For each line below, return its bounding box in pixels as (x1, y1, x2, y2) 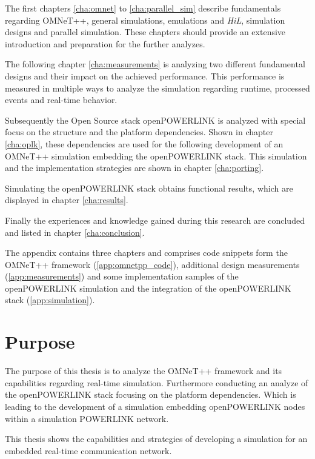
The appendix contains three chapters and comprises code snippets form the (5, 246, 288, 259)
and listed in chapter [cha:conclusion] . (5, 226, 145, 238)
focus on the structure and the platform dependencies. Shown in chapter (5, 126, 273, 138)
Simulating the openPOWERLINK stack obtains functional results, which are (5, 181, 293, 194)
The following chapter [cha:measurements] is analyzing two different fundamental (5, 58, 305, 70)
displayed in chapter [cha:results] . (5, 193, 128, 206)
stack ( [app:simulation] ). (5, 293, 95, 306)
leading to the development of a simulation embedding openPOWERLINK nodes (5, 400, 305, 412)
